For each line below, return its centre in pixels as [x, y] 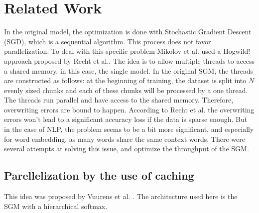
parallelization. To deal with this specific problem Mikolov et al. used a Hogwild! [127, 51]
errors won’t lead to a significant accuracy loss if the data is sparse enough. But [126, 119]
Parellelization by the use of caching [99, 175]
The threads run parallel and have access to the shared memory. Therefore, [119, 100]
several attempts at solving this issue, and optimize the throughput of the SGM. [127, 149]
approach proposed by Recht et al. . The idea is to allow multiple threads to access [129, 60]
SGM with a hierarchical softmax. [56, 206]
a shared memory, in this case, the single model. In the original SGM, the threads [129, 70]
